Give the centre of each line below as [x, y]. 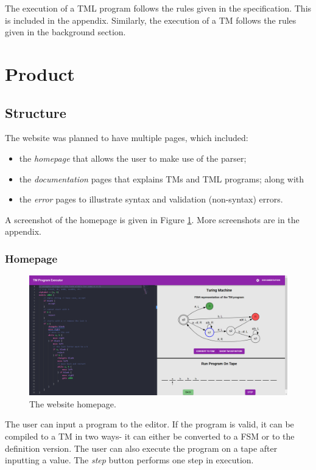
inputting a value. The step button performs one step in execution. [129, 460]
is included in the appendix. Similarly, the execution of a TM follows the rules [151, 20]
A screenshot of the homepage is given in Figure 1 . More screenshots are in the [152, 219]
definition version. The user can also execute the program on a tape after [141, 448]
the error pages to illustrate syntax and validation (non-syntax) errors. [151, 199]
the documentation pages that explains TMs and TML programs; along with [162, 178]
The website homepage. [73, 403]
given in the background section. [65, 32]
